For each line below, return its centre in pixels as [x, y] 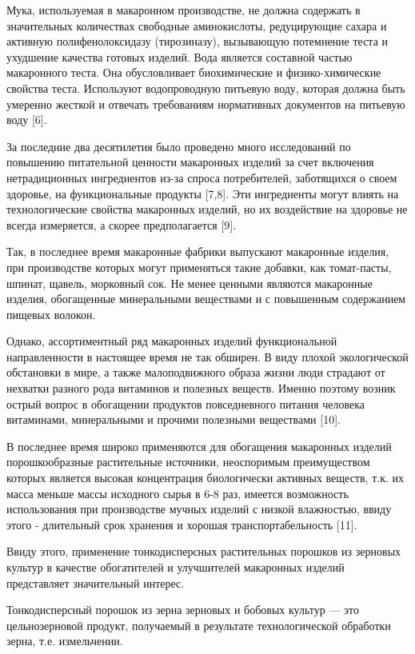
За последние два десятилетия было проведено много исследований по [179, 146]
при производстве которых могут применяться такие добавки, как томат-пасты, [199, 267]
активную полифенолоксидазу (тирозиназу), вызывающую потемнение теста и [198, 41]
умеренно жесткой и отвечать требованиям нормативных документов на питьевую [206, 104]
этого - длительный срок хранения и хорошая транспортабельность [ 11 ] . [182, 524]
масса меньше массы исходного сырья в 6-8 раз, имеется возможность [178, 493]
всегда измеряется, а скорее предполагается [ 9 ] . [122, 224]
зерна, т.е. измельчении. [65, 641]
